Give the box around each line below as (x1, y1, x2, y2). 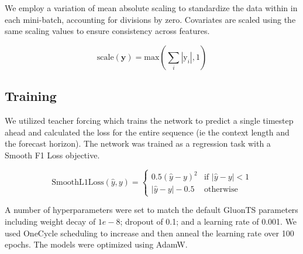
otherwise (204, 185, 238, 194)
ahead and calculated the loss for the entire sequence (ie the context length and (5, 126, 290, 138)
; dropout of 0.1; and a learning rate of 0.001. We (120, 215, 297, 228)
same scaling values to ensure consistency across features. (5, 25, 210, 37)
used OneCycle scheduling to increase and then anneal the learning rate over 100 (5, 226, 294, 239)
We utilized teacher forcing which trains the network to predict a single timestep (5, 114, 294, 126)
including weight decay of (5, 215, 96, 228)
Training (5, 87, 57, 105)
